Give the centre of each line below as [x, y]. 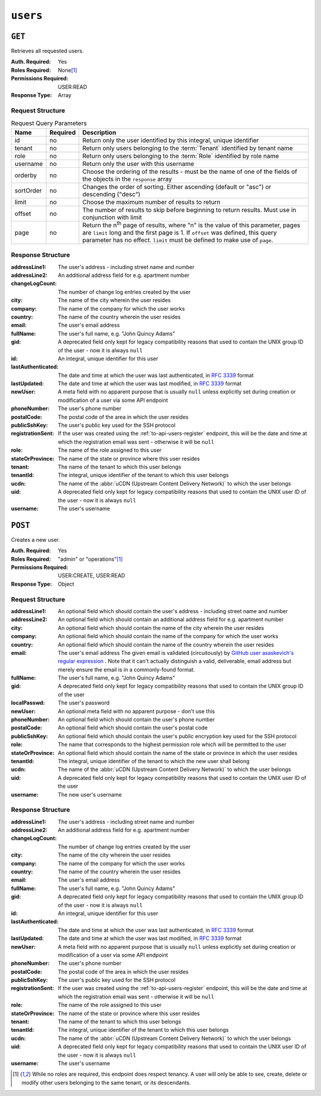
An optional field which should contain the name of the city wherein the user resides [161, 627]
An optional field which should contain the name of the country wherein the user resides [166, 644]
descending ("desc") [111, 194]
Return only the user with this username [138, 164]
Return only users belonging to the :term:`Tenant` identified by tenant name [188, 148]
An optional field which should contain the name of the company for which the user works [168, 636]
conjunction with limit [112, 217]
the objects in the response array [127, 179]
